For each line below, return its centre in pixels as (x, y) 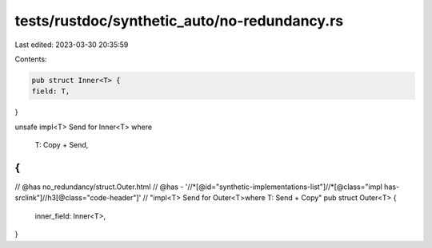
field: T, (51, 91)
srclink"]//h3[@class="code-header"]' (78, 198)
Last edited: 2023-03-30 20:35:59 (72, 45)
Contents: (31, 59)
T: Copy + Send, (62, 145)
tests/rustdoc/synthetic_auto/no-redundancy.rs (179, 21)
